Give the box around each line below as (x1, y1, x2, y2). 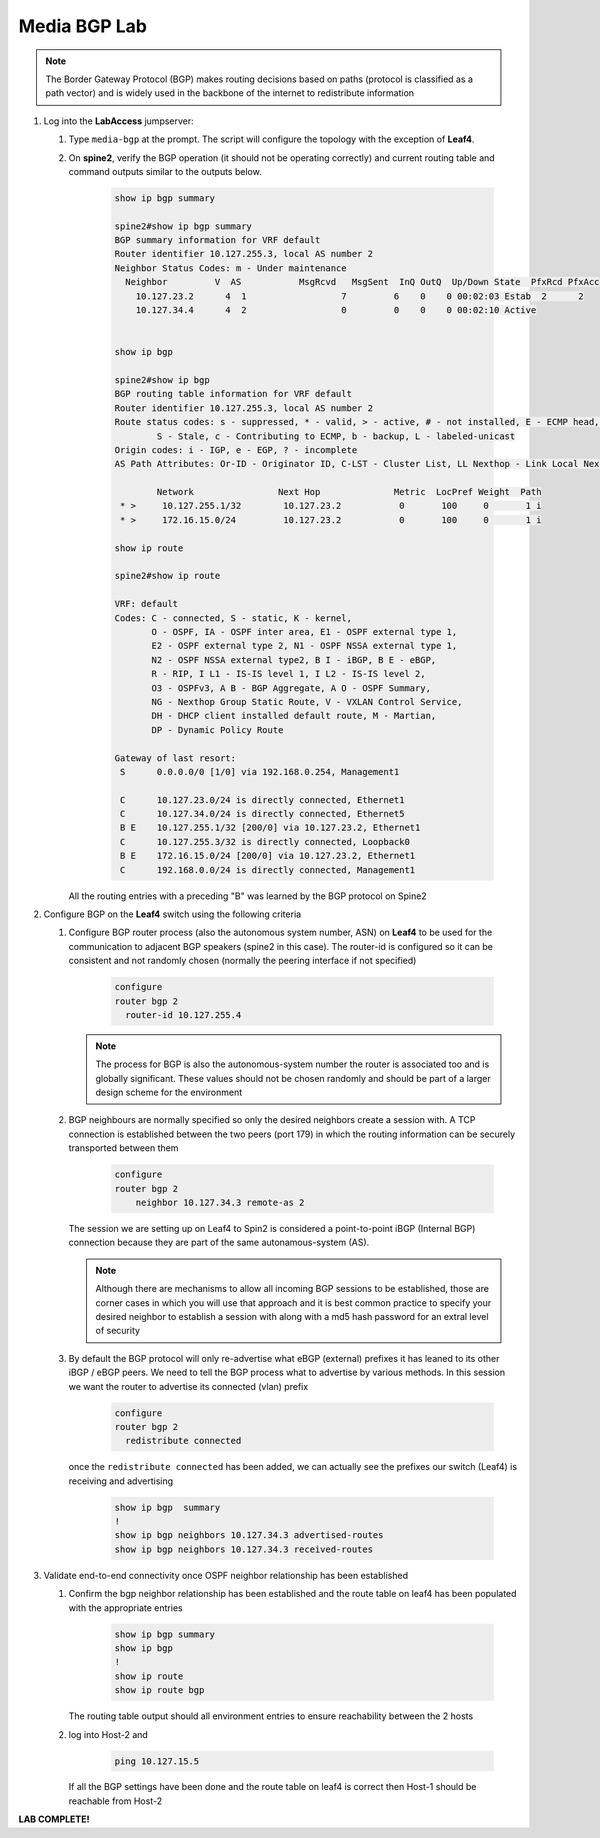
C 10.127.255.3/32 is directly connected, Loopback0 (120, 836, 410, 847)
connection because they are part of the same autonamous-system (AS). (68, 1236, 370, 1249)
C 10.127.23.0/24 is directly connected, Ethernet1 (120, 794, 405, 805)
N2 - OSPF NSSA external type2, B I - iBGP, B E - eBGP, (151, 654, 437, 665)
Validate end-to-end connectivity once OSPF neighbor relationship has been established (43, 1569, 409, 1581)
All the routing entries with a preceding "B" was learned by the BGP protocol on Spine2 (68, 890, 427, 902)
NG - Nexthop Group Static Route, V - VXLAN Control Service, (151, 696, 463, 707)
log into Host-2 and (68, 1728, 149, 1740)
